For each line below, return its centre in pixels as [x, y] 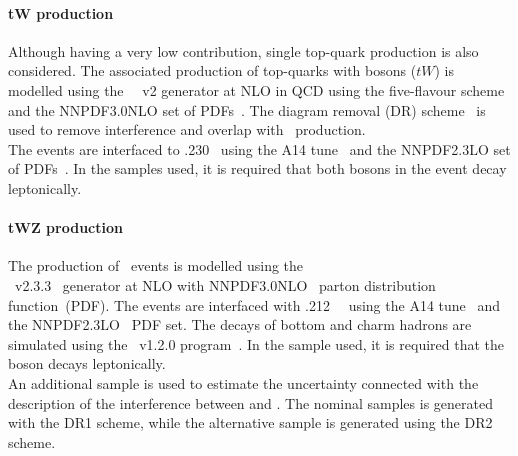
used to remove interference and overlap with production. [187, 129]
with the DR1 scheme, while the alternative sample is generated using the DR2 [250, 422]
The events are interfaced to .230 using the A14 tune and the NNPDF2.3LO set [259, 148]
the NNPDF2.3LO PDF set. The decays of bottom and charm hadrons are [240, 324]
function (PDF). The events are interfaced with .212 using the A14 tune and [254, 304]
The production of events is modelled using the [156, 265]
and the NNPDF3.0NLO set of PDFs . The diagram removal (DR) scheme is [247, 109]
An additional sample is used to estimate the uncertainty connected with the [243, 382]
